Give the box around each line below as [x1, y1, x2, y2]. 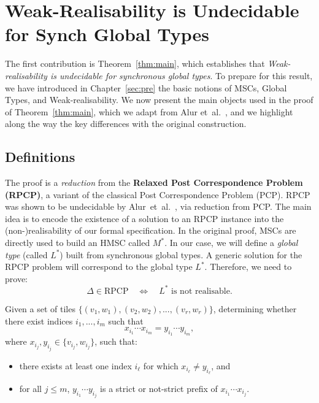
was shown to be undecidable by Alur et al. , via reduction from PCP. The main [5, 200, 312, 213]
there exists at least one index [19, 359, 132, 372]
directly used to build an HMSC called [5, 236, 150, 249]
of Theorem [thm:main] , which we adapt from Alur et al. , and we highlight [5, 105, 293, 118]
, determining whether [213, 302, 297, 315]
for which [143, 359, 179, 372]
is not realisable [171, 286, 230, 296]
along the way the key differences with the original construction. [5, 117, 247, 130]
